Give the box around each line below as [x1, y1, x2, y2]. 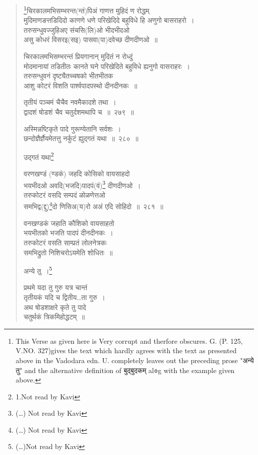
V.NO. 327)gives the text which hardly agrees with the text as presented [15, 345, 237, 356]
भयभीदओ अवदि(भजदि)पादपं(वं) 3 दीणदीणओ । [23, 178, 141, 190]
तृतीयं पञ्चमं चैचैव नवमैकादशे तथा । [23, 97, 117, 107]
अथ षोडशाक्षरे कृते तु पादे [23, 302, 86, 312]
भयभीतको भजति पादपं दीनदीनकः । [23, 227, 114, 238]
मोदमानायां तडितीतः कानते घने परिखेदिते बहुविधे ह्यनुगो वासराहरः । [23, 61, 190, 71]
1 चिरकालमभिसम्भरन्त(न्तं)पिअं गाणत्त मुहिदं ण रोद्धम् [23, 4, 149, 15]
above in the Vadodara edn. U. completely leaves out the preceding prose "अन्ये [15, 355, 254, 365]
